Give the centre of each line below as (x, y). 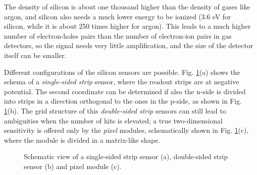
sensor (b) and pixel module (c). (73, 166)
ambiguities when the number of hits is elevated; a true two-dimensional (113, 120)
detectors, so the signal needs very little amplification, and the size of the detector (128, 45)
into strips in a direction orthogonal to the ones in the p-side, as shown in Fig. (123, 101)
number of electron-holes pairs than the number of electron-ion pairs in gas (118, 35)
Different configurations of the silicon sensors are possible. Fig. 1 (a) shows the (122, 72)
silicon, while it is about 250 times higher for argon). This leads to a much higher (128, 26)
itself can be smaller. (35, 55)
